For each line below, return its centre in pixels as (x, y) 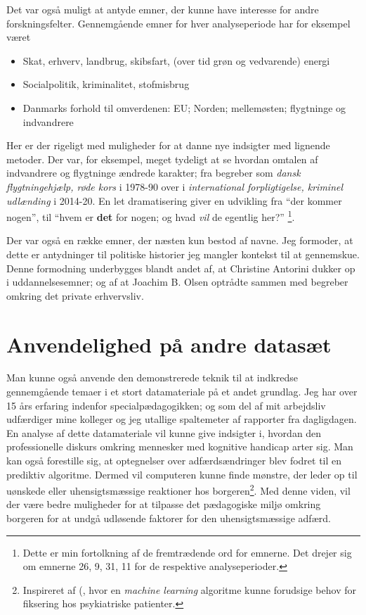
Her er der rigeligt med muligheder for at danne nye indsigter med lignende (168, 145)
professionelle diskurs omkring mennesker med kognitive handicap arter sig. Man (180, 446)
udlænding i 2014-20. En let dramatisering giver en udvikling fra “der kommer (174, 200)
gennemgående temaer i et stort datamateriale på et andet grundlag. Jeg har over (182, 392)
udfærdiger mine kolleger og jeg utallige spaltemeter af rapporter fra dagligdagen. (182, 419)
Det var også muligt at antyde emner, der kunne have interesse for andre (163, 9)
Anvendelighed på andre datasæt (169, 344)
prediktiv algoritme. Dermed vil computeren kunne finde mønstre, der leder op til (182, 474)
